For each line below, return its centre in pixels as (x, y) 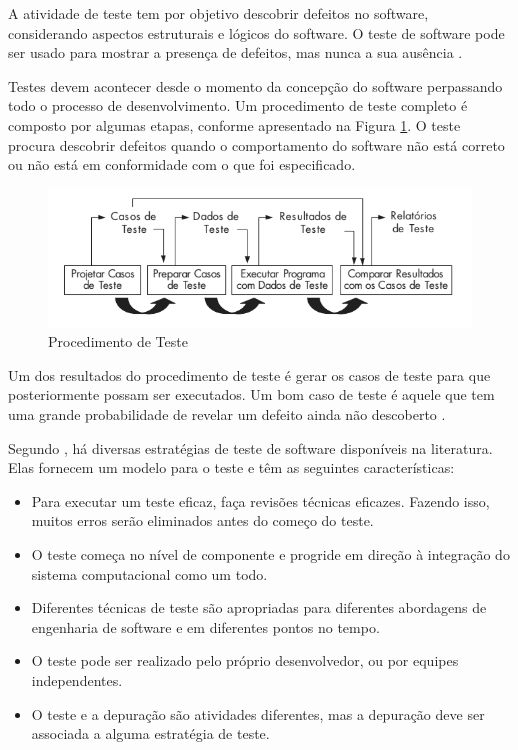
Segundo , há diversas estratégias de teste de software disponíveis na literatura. (250, 447)
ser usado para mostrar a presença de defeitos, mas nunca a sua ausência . (235, 52)
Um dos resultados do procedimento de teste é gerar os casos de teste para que (249, 374)
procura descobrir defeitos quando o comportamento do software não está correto (256, 144)
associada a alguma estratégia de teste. (150, 733)
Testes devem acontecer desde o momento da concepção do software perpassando (255, 85)
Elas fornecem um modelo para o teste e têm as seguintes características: (231, 467)
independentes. (77, 679)
